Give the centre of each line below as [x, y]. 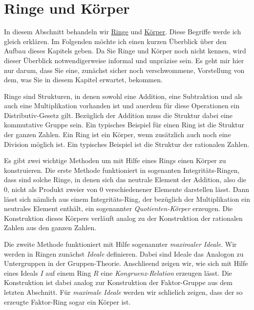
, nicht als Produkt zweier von [53, 189]
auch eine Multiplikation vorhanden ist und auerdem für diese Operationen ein [122, 106]
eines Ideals [21, 273]
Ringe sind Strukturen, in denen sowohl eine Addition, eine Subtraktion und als [123, 96]
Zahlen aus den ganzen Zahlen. [50, 227]
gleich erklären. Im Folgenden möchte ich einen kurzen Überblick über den [115, 41]
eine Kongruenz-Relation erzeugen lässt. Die [166, 273]
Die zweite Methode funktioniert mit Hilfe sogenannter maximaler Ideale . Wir [120, 244]
